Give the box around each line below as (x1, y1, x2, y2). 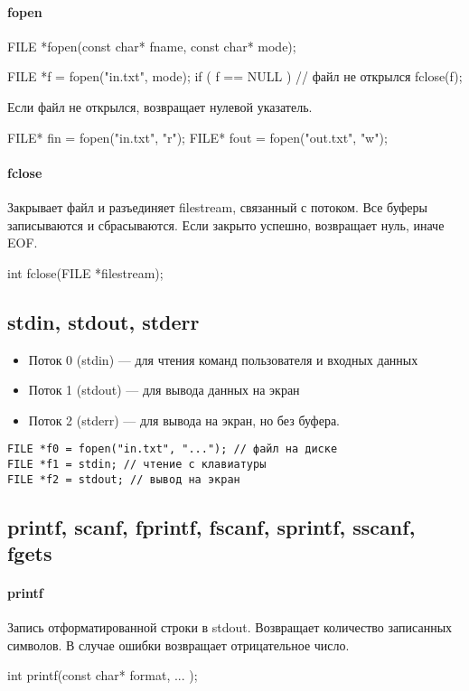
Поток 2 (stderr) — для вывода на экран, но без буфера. (28, 410, 341, 429)
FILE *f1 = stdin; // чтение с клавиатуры (7, 457, 267, 471)
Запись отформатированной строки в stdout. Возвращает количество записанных (7, 618, 453, 637)
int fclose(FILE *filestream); (7, 263, 164, 282)
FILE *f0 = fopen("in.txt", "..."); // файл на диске (7, 443, 338, 456)
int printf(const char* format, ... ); (7, 666, 198, 685)
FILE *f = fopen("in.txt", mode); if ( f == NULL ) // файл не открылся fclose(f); (7, 67, 463, 86)
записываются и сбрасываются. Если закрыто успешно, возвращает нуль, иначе (7, 215, 445, 234)
